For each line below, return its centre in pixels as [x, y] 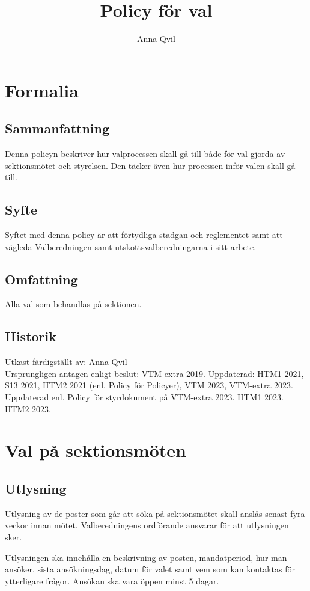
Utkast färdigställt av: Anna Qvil [66, 362]
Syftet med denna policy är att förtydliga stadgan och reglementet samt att [144, 235]
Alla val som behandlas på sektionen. [73, 304]
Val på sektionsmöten [96, 450]
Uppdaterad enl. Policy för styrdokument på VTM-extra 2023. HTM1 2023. [144, 397]
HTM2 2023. [28, 409]
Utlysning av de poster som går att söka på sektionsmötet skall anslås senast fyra [155, 513]
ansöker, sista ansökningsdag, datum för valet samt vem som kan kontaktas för [150, 569]
